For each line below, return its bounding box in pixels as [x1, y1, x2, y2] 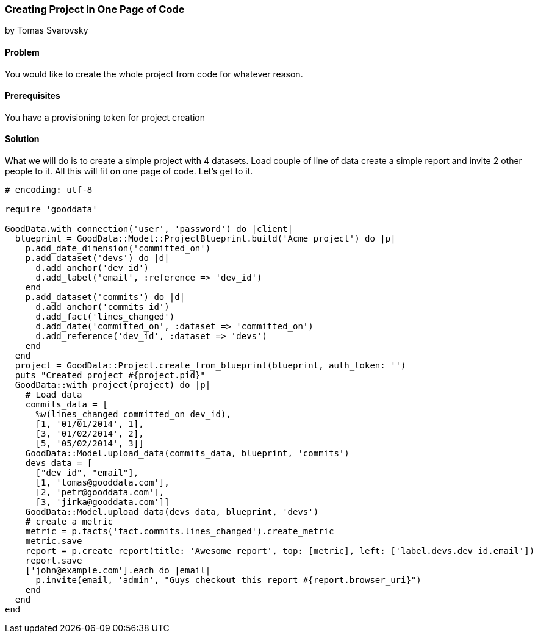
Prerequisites [5, 90, 60, 101]
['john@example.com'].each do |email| [25, 565, 211, 576]
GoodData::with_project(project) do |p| [15, 380, 211, 390]
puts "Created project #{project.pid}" [15, 370, 206, 381]
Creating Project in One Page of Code [5, 3, 185, 15]
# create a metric [25, 517, 113, 527]
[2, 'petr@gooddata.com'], [35, 487, 165, 498]
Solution [5, 134, 40, 145]
